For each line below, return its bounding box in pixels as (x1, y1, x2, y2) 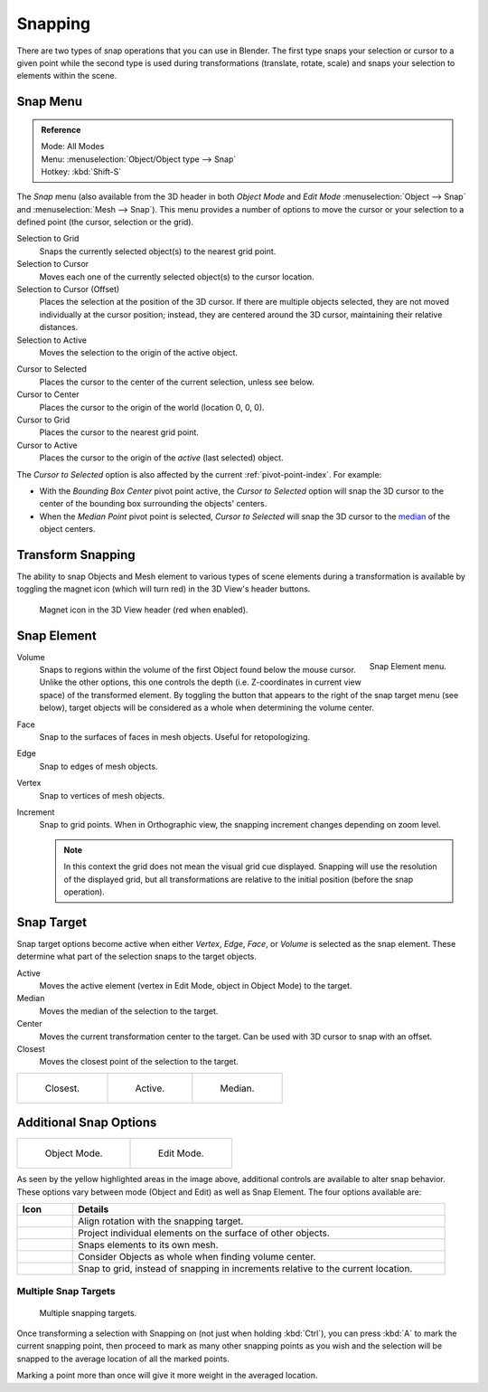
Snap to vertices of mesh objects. (39, 790, 165, 800)
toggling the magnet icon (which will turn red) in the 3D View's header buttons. (16, 583, 311, 594)
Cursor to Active (16, 440, 78, 450)
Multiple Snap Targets (16, 1285, 117, 1298)
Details (78, 1203, 109, 1216)
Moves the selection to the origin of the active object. (39, 346, 239, 357)
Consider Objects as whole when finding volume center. (78, 1251, 316, 1264)
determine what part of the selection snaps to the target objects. (16, 951, 258, 962)
